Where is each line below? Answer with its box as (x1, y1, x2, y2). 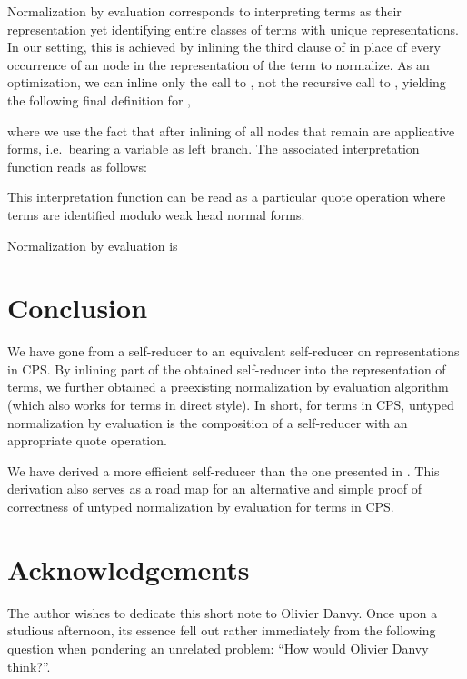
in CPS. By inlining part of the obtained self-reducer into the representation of (7, 359, 446, 378)
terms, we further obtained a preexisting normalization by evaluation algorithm (7, 377, 449, 396)
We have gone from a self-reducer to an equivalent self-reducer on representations (7, 342, 460, 361)
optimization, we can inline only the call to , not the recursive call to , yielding (7, 73, 446, 92)
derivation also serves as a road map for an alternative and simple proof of (7, 479, 422, 498)
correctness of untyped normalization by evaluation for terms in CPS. (7, 497, 394, 515)
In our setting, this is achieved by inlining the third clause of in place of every (7, 37, 441, 56)
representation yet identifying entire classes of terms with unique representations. (7, 19, 459, 38)
